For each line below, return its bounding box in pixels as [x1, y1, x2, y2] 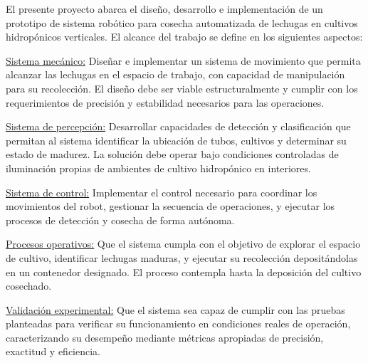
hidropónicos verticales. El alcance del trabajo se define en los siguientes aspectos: [6, 29, 363, 44]
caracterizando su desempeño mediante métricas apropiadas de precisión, [6, 330, 324, 344]
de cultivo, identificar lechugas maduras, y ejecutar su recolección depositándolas [6, 250, 358, 265]
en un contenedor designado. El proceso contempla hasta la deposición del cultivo [6, 264, 362, 279]
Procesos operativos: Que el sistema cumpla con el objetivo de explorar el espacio [6, 236, 361, 251]
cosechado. [6, 278, 52, 293]
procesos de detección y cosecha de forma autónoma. [6, 212, 235, 227]
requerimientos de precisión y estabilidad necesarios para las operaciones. [6, 95, 325, 110]
